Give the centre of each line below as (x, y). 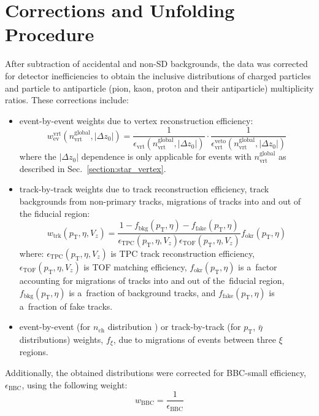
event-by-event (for (55, 327)
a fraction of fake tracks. (66, 306)
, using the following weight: (75, 384)
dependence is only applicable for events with (166, 156)
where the (38, 156)
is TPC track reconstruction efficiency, (183, 253)
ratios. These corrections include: (67, 100)
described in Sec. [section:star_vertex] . (93, 168)
